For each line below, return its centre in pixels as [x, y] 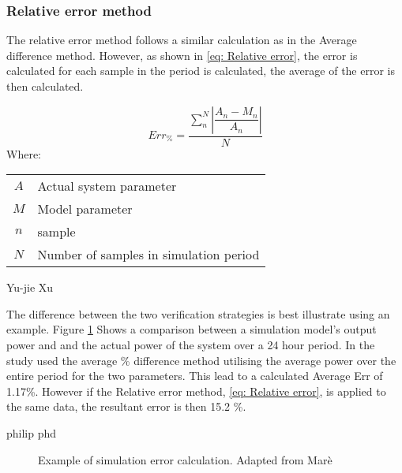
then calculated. [45, 86]
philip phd [32, 432]
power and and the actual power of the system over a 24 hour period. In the [191, 345]
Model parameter [85, 209]
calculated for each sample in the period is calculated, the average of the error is [201, 71]
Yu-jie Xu [30, 287]
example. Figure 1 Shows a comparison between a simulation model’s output [192, 329]
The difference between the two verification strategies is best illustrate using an [198, 313]
